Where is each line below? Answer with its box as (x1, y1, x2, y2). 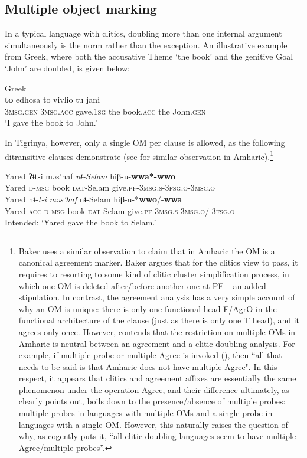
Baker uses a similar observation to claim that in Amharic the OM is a (18, 244, 275, 257)
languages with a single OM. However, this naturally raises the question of (18, 418, 288, 430)
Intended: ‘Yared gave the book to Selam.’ (5, 216, 156, 228)
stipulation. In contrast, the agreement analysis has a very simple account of (18, 291, 295, 303)
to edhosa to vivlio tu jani (5, 93, 100, 106)
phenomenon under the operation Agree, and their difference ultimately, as (18, 383, 289, 395)
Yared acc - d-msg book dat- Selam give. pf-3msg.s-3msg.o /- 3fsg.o (5, 204, 235, 217)
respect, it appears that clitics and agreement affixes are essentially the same (18, 372, 296, 384)
